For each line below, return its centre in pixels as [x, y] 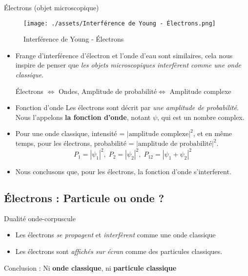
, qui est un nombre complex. [201, 117]
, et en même [213, 133]
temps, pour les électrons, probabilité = [75, 143]
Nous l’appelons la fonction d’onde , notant [83, 117]
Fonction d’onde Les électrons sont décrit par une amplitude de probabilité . [127, 107]
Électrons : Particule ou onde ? [84, 198]
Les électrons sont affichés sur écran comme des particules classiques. [119, 251]
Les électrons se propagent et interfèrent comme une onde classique [115, 235]
